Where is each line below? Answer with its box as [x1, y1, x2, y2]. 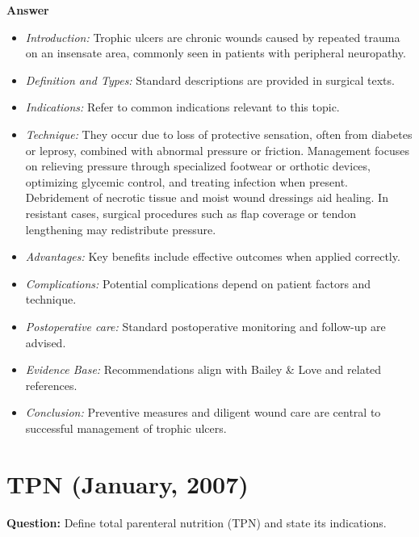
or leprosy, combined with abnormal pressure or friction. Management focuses [25, 141, 409, 158]
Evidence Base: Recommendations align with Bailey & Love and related [25, 361, 382, 378]
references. [25, 376, 78, 393]
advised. [25, 334, 66, 350]
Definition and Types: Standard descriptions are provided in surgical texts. [25, 71, 395, 88]
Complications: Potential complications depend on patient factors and [25, 275, 371, 292]
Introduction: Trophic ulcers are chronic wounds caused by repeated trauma [25, 28, 400, 45]
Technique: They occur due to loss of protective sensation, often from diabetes [25, 125, 413, 142]
